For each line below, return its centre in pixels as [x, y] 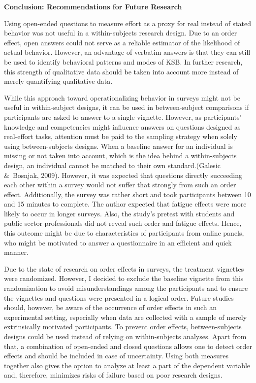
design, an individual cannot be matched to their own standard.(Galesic [112, 165]
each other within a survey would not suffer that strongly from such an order [120, 185]
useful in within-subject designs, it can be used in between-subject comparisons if [127, 107]
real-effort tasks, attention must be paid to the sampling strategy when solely [121, 136]
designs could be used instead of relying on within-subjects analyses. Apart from [125, 336]
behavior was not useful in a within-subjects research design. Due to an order [121, 33]
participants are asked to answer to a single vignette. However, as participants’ [123, 117]
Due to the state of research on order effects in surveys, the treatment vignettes [124, 268]
